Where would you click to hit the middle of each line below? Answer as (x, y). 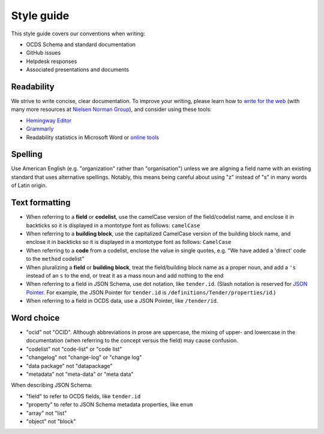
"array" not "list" (46, 413)
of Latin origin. (29, 185)
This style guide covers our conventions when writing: (78, 34)
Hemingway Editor (49, 120)
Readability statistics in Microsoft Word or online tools (92, 137)
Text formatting (41, 203)
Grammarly (40, 129)
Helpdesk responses (52, 61)
